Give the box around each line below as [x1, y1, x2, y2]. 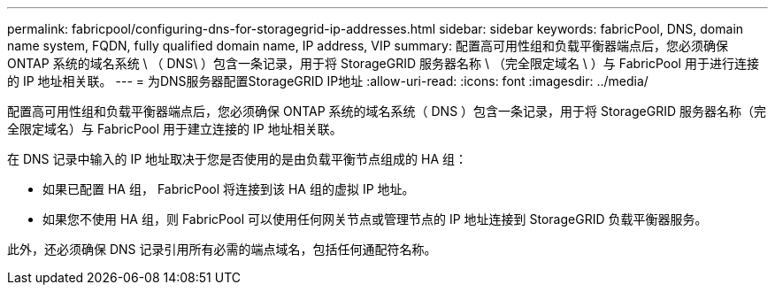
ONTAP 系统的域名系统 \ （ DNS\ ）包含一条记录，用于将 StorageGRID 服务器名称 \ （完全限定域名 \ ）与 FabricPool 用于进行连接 [7, 56, 759, 71]
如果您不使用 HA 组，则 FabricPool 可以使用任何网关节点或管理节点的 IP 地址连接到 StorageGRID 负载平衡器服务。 [42, 211, 708, 227]
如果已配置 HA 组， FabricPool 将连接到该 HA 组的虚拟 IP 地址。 [42, 181, 415, 196]
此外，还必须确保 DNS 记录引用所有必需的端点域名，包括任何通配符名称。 [7, 242, 437, 257]
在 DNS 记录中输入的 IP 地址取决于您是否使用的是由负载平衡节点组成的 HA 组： [7, 151, 468, 166]
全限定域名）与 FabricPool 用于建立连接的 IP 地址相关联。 [7, 121, 342, 136]
